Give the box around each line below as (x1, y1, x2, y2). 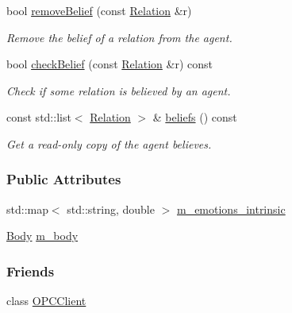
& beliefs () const (152, 109, 237, 126)
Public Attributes (6, 169, 121, 189)
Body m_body (6, 227, 79, 244)
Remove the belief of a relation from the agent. (6, 29, 232, 45)
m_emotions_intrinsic (176, 200, 286, 217)
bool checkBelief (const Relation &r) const (6, 56, 213, 72)
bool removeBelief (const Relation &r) (6, 2, 192, 18)
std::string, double (67, 200, 155, 217)
